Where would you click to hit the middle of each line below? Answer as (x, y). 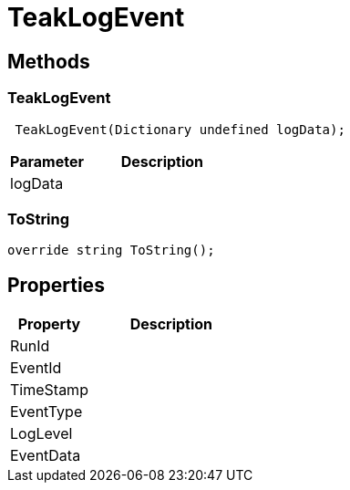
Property (49, 324)
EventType (46, 412)
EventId (36, 368)
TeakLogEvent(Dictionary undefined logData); (180, 129)
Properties (56, 285)
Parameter (47, 161)
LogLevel (41, 434)
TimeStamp (49, 390)
